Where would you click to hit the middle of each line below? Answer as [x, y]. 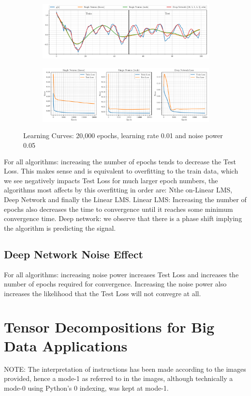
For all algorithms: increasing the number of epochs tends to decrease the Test [120, 161]
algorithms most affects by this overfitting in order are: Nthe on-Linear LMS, [118, 190]
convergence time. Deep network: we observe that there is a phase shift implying [123, 218]
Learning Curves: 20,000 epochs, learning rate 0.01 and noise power [123, 135]
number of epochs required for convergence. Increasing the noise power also [115, 284]
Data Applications [66, 345]
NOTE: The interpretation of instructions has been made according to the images [125, 369]
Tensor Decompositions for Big [109, 326]
